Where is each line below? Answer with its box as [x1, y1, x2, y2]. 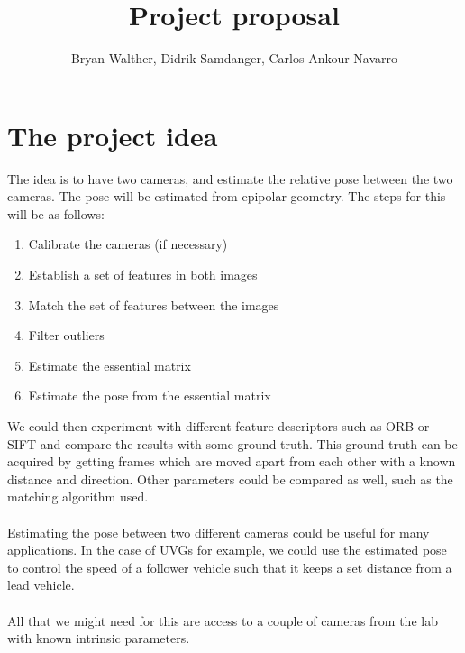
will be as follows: [7, 204, 105, 223]
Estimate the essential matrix [28, 355, 191, 374]
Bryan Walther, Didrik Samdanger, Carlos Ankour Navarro [70, 49, 398, 68]
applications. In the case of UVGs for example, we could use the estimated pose [7, 540, 447, 559]
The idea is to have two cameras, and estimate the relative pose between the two [7, 169, 453, 188]
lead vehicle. [7, 575, 75, 594]
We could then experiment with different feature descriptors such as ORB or [7, 417, 430, 435]
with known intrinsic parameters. [7, 629, 190, 648]
